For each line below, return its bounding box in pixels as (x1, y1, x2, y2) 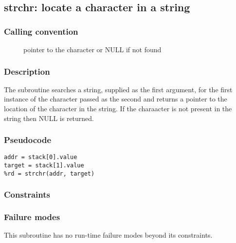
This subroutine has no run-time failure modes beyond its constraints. (4, 230, 213, 240)
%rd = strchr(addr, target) (4, 170, 95, 177)
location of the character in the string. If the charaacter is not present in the (4, 103, 232, 113)
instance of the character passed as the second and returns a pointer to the (4, 94, 227, 104)
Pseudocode (4, 134, 52, 146)
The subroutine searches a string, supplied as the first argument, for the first (4, 84, 233, 94)
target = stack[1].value (4, 162, 84, 169)
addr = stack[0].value (4, 154, 77, 161)
